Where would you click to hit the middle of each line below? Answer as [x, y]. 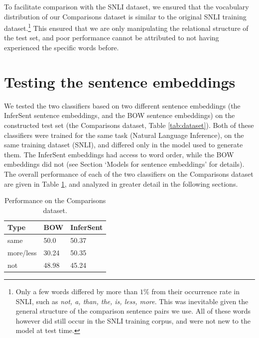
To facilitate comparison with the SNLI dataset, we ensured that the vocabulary [127, 6]
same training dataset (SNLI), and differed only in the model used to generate [124, 145]
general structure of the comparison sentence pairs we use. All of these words [133, 311]
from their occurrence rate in [195, 291]
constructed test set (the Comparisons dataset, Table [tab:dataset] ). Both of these [129, 125]
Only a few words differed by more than [77, 291]
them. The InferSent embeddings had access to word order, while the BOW [119, 154]
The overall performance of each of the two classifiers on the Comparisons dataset [129, 173]
